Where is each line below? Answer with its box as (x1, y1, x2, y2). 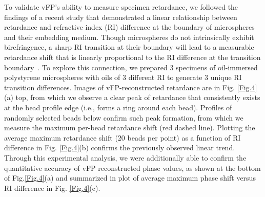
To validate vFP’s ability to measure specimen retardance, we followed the (4, 2, 238, 12)
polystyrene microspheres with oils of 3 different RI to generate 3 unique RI (4, 72, 242, 83)
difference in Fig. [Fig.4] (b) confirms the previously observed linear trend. (4, 142, 235, 153)
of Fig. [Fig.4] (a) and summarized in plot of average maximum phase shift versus (4, 172, 256, 183)
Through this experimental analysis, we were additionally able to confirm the (4, 152, 247, 163)
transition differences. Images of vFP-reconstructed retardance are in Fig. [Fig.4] (4, 82, 257, 92)
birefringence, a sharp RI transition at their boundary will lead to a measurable (4, 42, 254, 52)
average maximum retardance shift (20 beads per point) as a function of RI (4, 132, 241, 143)
